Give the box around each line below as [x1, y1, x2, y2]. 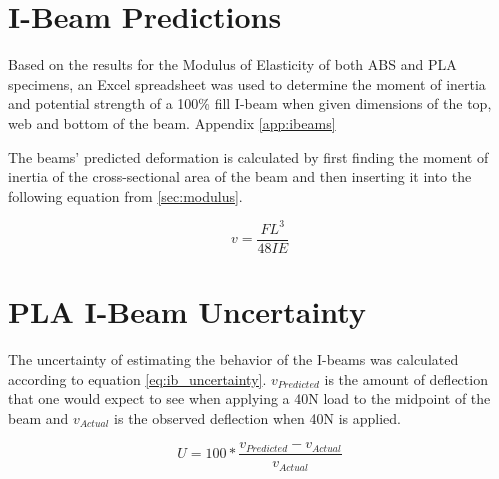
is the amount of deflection [324, 368, 488, 389]
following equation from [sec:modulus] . [8, 185, 243, 206]
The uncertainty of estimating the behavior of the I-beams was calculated [8, 348, 459, 369]
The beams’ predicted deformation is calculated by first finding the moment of [8, 146, 489, 167]
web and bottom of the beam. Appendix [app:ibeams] [8, 112, 336, 133]
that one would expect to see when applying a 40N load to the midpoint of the [8, 388, 491, 409]
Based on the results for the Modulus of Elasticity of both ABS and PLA [8, 54, 457, 75]
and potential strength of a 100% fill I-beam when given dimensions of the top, [8, 93, 492, 114]
